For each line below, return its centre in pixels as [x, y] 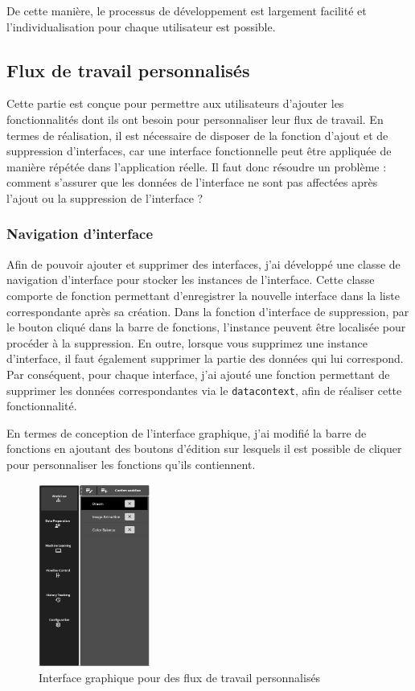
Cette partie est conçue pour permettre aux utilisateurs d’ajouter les [175, 103]
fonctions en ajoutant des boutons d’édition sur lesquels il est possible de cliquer [204, 448]
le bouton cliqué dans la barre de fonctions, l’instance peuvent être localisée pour [206, 327]
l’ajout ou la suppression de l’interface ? [105, 197]
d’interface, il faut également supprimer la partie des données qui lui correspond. [205, 358]
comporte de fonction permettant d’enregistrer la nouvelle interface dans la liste [203, 295]
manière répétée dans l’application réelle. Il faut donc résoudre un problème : [197, 166]
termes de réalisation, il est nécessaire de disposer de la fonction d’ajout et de [197, 135]
